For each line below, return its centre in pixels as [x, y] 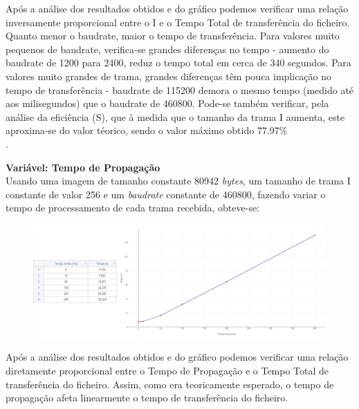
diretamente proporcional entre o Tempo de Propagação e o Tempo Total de [167, 371]
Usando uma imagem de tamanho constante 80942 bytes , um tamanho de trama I [178, 181]
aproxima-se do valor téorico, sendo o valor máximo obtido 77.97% [147, 130]
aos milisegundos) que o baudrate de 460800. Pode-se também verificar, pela [167, 103]
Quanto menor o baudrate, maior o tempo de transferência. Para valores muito [173, 36]
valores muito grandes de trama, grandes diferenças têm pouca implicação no [169, 76]
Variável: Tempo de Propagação [83, 167]
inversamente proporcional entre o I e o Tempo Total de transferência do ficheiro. [178, 22]
